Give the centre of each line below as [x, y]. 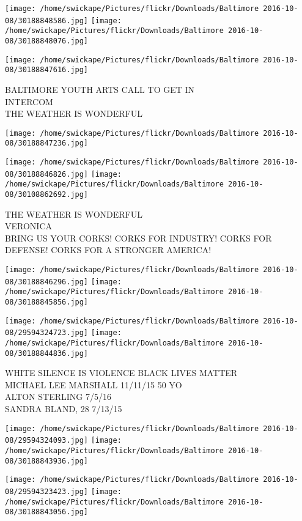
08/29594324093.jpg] [47, 441]
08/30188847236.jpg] [47, 143]
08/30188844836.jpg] [47, 353]
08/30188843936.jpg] [47, 461]
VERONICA [28, 226]
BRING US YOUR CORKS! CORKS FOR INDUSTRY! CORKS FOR [138, 238]
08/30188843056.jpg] [47, 512]
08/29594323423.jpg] [47, 491]
